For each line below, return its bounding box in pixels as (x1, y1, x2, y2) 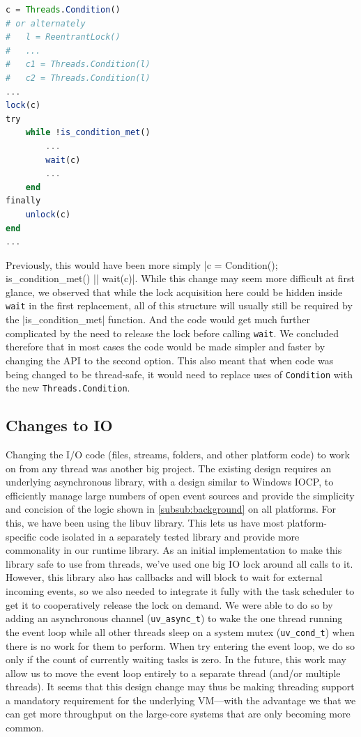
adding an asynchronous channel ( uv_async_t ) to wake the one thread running (6, 611, 343, 626)
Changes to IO (6, 414, 113, 436)
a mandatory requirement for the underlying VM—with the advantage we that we (6, 692, 356, 707)
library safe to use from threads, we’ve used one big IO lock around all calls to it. (6, 556, 353, 571)
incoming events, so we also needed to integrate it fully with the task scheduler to (6, 584, 355, 598)
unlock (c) (25, 209, 71, 219)
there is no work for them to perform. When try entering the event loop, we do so (6, 638, 355, 653)
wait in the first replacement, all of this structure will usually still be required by (6, 298, 353, 313)
